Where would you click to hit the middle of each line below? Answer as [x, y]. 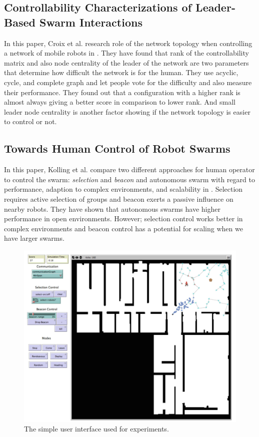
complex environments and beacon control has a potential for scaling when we [123, 228]
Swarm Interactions [91, 22]
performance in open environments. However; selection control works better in [123, 218]
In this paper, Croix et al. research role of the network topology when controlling [128, 43]
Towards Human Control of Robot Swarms [117, 148]
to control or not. [30, 121]
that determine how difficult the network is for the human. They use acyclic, [121, 72]
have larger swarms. [34, 238]
